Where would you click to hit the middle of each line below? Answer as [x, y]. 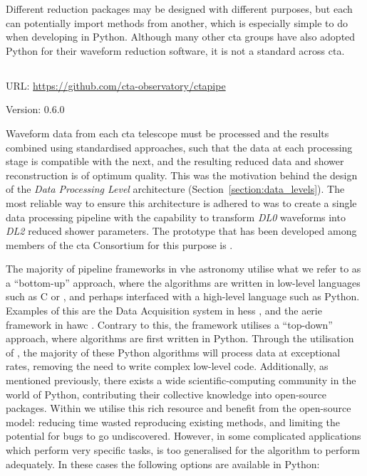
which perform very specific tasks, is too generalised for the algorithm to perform [183, 450]
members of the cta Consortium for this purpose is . [119, 244]
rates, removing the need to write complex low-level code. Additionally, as [167, 366]
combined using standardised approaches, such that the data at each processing [179, 147]
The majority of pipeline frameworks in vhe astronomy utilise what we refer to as [183, 269]
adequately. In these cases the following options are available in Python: [163, 464]
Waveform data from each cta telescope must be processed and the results [167, 133]
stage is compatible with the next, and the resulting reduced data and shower [175, 161]
